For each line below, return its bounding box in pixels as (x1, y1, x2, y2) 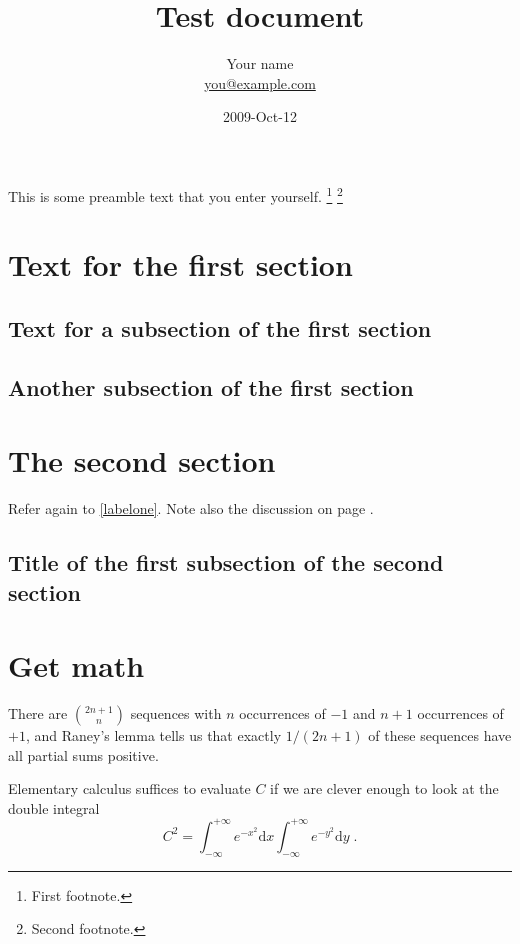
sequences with (130, 703, 222, 724)
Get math (8, 645, 145, 686)
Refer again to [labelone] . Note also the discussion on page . (8, 498, 374, 519)
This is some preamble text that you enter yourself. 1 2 (8, 182, 343, 206)
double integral (8, 797, 100, 818)
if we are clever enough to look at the (270, 778, 499, 799)
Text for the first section (8, 244, 353, 285)
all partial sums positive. (8, 744, 159, 765)
